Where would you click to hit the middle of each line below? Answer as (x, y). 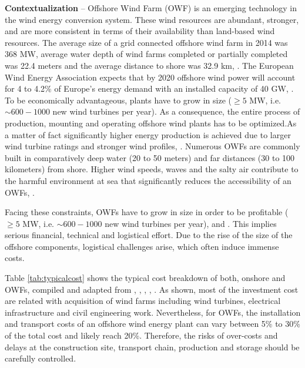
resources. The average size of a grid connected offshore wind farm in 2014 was (146, 42)
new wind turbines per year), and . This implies (191, 223)
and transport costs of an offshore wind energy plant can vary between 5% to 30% (152, 324)
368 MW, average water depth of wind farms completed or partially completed (146, 54)
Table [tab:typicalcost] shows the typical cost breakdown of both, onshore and (145, 278)
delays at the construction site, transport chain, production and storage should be (152, 347)
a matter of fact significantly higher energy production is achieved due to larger (148, 134)
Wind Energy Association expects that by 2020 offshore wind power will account (150, 77)
